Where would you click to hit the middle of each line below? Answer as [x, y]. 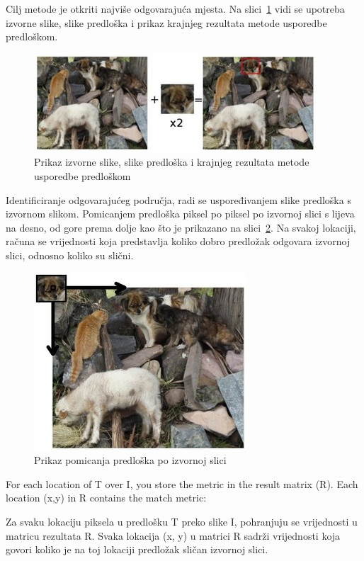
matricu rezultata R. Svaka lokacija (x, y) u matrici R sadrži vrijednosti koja [173, 535]
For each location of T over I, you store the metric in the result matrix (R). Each [182, 483]
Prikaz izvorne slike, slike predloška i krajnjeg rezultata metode [172, 162]
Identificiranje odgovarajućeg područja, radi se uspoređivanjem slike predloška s [178, 199]
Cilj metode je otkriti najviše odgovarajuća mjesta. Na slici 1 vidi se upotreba [175, 8]
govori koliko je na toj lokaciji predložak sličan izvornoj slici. [137, 549]
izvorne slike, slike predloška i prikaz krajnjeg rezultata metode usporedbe [166, 22]
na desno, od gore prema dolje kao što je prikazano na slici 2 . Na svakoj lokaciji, [181, 227]
